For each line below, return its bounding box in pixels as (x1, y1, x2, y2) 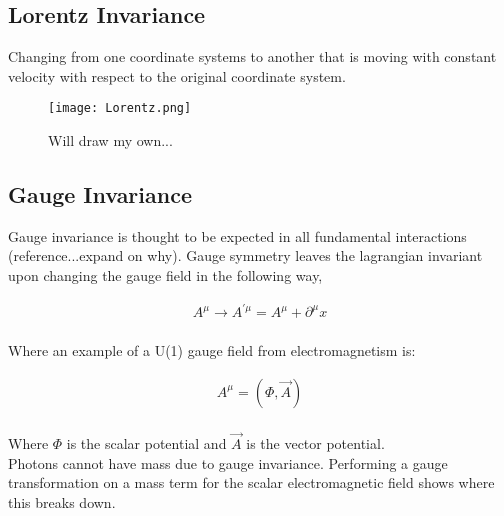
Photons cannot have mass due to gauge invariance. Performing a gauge (8, 452, 448, 473)
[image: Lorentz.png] (48, 101, 192, 116)
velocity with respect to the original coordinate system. (8, 65, 346, 86)
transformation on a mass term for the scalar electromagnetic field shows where (8, 472, 495, 493)
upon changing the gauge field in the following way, (8, 265, 323, 286)
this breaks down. (8, 491, 116, 512)
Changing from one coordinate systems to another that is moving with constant (8, 46, 497, 67)
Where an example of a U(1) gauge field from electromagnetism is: (8, 340, 416, 361)
